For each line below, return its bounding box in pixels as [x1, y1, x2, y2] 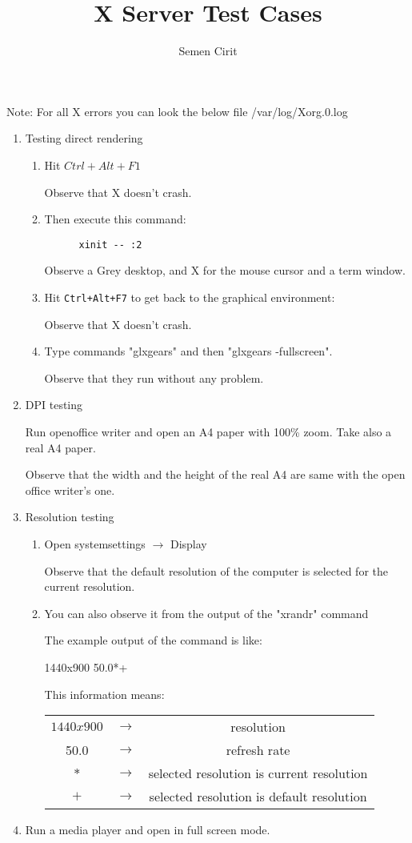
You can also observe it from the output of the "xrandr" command [44, 604, 369, 621]
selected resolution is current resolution [148, 764, 368, 783]
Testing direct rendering [25, 130, 143, 147]
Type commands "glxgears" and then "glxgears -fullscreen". [44, 343, 333, 359]
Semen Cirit [178, 42, 238, 59]
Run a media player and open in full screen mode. [25, 821, 270, 838]
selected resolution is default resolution [149, 787, 367, 806]
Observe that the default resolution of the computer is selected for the [44, 562, 388, 579]
